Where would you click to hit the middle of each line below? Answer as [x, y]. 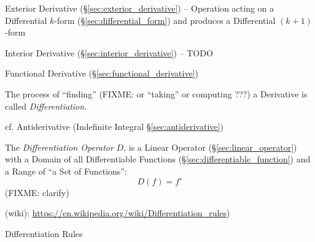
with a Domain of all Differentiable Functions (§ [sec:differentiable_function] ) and [158, 159]
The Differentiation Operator [59, 147]
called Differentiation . [46, 106]
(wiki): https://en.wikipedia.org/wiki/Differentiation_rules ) [118, 213]
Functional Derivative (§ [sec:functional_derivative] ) [102, 73]
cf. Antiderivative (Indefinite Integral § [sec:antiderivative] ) [114, 127]
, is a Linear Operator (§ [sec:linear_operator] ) [210, 147]
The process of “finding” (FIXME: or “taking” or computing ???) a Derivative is [156, 93]
